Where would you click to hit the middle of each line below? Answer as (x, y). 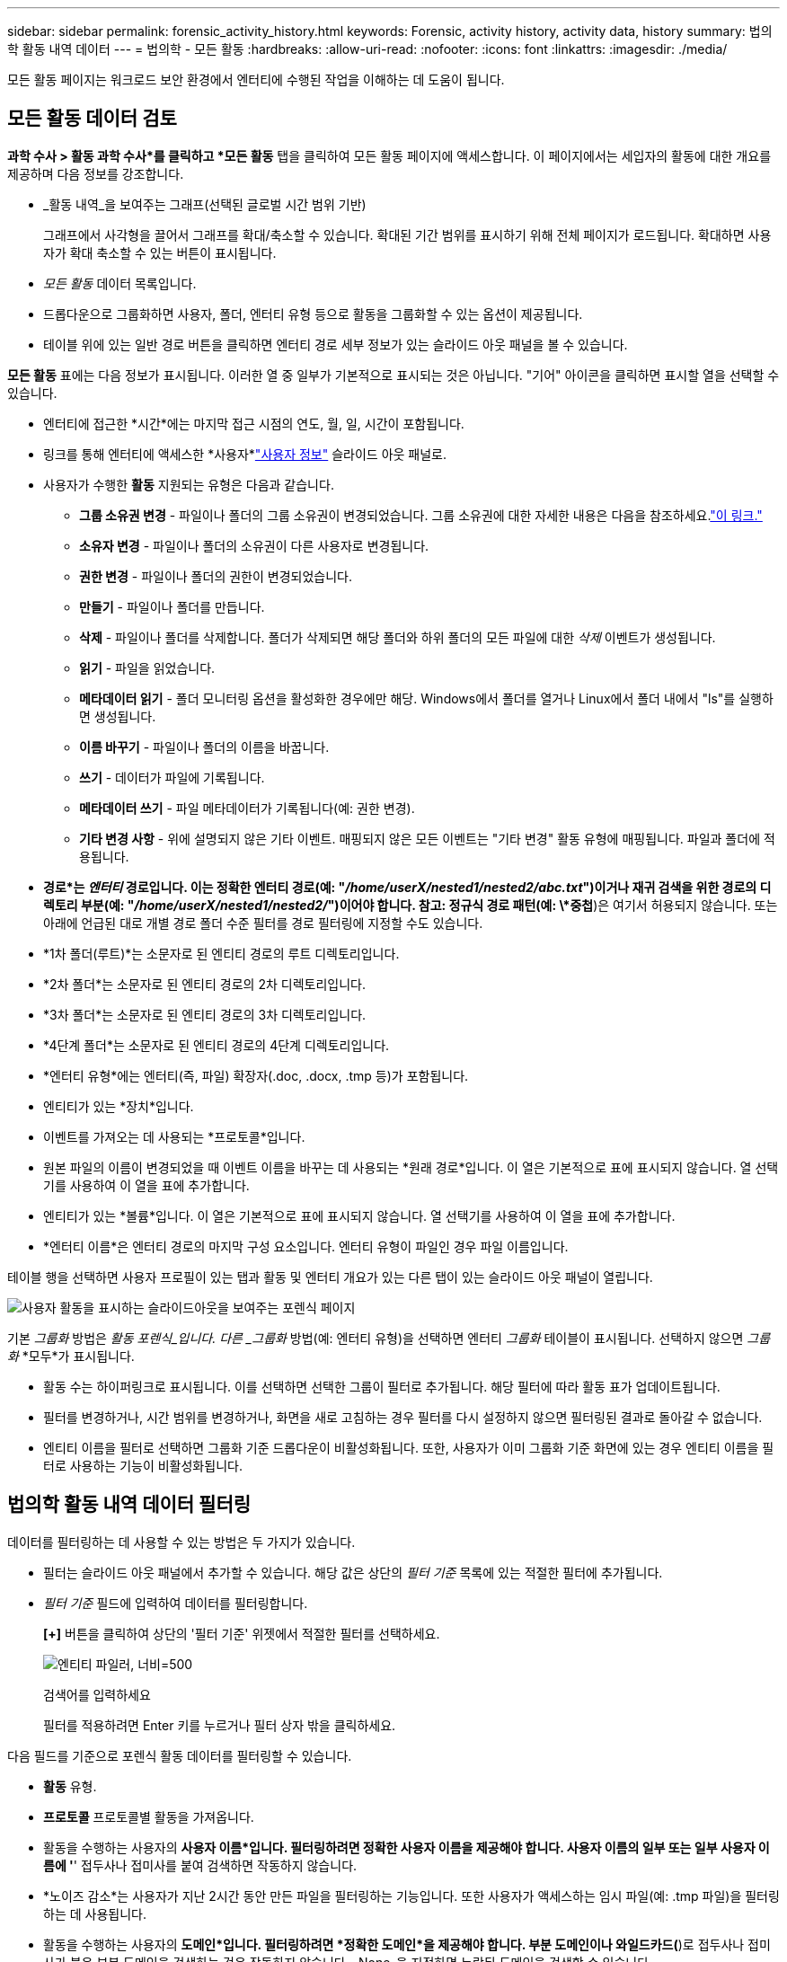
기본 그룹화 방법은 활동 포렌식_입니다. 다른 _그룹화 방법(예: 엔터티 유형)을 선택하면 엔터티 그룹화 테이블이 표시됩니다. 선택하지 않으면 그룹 (389, 1338)
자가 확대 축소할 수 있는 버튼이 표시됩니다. (160, 252)
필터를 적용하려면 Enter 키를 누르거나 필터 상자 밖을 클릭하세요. (220, 1725)
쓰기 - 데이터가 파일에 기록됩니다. (172, 777)
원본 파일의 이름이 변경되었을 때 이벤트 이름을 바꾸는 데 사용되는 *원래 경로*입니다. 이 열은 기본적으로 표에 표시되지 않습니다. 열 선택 (411, 1167)
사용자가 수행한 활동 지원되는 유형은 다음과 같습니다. (189, 484)
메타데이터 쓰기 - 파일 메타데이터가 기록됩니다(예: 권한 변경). (247, 808)
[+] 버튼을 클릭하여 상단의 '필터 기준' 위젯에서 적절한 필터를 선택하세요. (242, 1633)
